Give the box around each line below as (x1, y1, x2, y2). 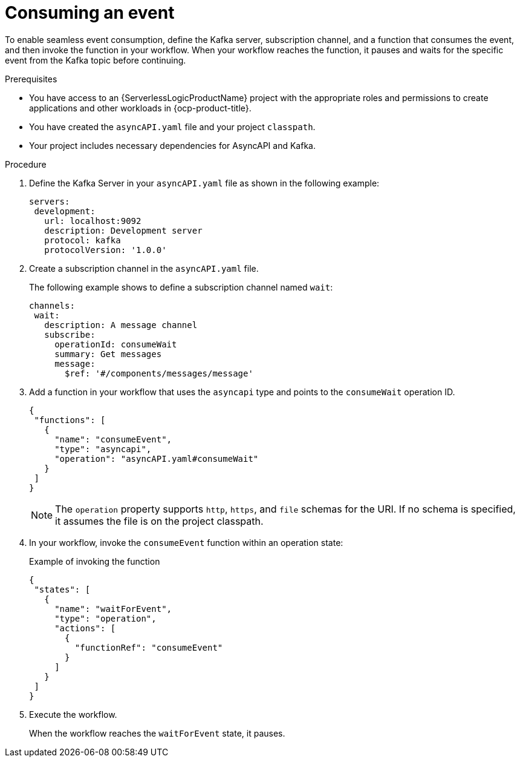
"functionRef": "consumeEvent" (74, 642, 223, 652)
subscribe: (44, 329, 96, 340)
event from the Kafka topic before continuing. (5, 54, 186, 65)
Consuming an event (5, 2, 175, 23)
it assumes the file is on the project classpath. (55, 514, 264, 527)
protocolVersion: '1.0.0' (44, 245, 167, 255)
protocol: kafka (44, 235, 121, 245)
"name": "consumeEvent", (54, 434, 172, 444)
